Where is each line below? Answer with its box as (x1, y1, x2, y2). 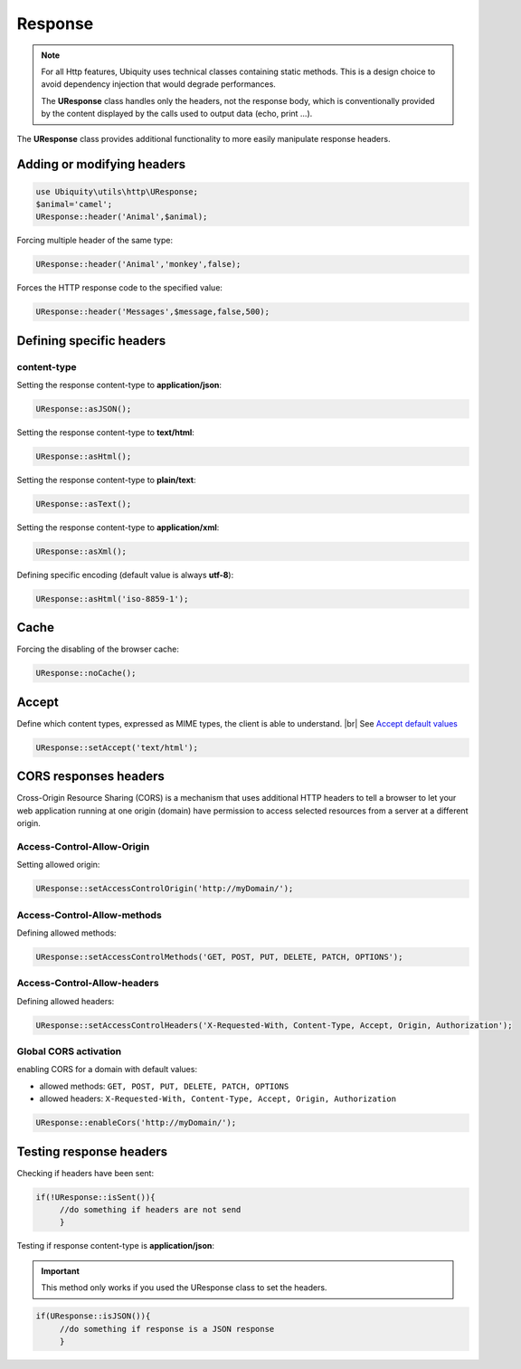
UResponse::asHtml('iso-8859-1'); (35, 594, 189, 604)
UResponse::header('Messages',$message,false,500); (35, 307, 270, 317)
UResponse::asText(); (35, 499, 132, 509)
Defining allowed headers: (16, 995, 115, 1006)
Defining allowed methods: (16, 927, 117, 938)
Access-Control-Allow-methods (16, 908, 162, 921)
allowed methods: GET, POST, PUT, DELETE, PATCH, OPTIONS (39, 1080, 289, 1091)
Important (41, 1265, 81, 1276)
